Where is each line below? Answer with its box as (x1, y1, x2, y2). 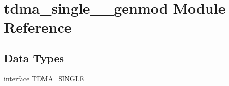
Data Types (4, 50, 64, 65)
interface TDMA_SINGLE (4, 73, 84, 83)
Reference (4, 17, 72, 37)
